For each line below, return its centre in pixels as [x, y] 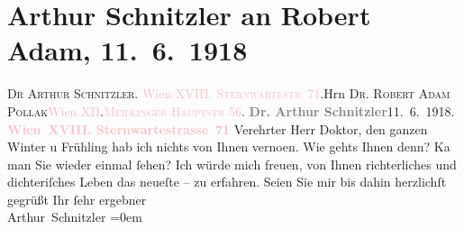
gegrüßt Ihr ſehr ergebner [77, 199]
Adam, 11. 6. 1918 [127, 50]
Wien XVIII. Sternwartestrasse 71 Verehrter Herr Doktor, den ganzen [218, 128]
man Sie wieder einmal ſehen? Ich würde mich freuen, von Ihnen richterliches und [232, 164]
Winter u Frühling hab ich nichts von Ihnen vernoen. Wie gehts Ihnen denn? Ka [229, 147]
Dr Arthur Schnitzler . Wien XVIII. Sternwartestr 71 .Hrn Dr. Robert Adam [229, 93]
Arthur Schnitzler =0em [75, 217]
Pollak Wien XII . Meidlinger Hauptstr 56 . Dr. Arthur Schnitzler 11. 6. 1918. [231, 110]
